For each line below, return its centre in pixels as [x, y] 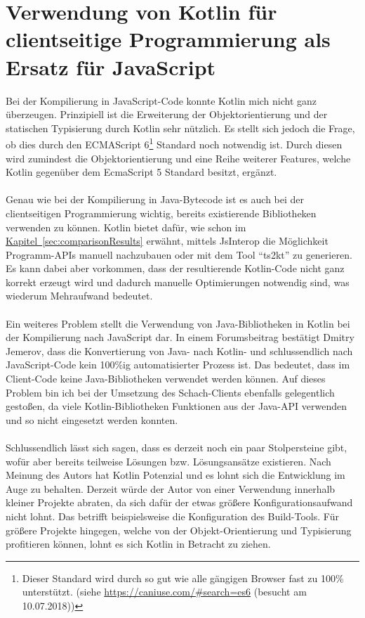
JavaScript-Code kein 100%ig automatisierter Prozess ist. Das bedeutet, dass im [178, 365]
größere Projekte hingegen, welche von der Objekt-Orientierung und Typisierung [179, 530]
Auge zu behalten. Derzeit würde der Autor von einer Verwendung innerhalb [171, 488]
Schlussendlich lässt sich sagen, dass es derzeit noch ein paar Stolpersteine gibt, [177, 447]
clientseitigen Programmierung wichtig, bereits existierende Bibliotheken [161, 213]
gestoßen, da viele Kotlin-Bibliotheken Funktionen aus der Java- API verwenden [176, 406]
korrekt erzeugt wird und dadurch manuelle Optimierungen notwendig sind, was [178, 282]
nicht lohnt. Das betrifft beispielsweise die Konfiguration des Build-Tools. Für [172, 516]
